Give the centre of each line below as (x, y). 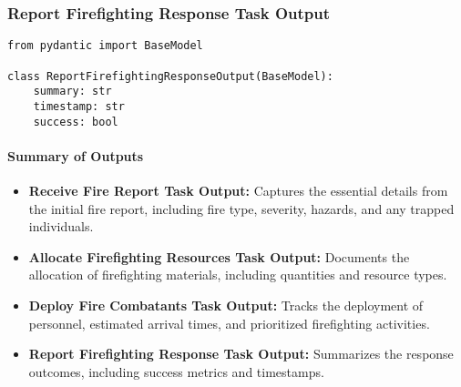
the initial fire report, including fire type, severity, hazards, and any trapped (241, 208)
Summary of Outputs (76, 155)
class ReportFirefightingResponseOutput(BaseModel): (170, 76)
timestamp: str (79, 106)
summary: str (72, 92)
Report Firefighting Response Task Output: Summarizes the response (241, 354)
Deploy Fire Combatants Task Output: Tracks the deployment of (226, 305)
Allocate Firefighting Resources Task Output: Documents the (219, 256)
